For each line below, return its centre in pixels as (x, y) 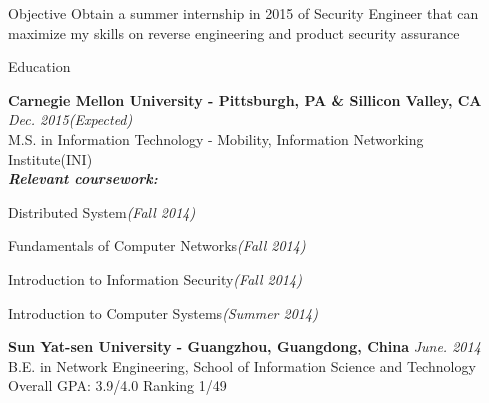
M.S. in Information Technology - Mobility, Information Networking (216, 138)
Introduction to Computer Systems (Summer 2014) (163, 312)
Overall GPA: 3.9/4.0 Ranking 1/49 (117, 385)
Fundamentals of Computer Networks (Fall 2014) (157, 245)
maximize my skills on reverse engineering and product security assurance (234, 32)
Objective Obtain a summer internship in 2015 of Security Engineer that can (243, 13)
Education (39, 66)
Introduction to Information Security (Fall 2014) (155, 278)
